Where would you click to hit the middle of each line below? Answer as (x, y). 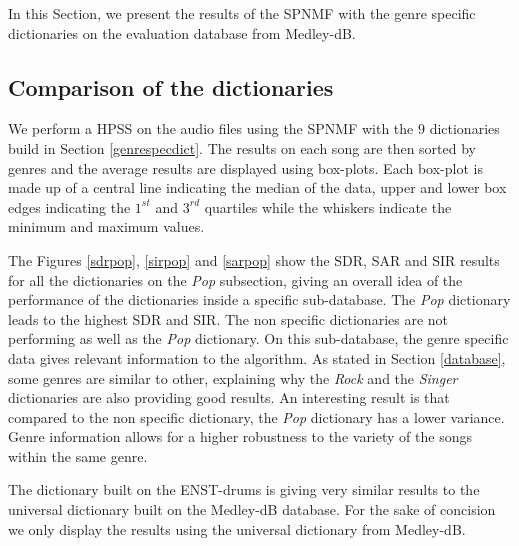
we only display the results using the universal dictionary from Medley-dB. (237, 528)
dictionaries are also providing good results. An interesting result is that (229, 397)
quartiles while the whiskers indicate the (328, 206)
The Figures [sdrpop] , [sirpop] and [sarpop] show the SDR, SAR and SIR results (254, 259)
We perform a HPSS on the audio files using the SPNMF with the (211, 128)
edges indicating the (69, 206)
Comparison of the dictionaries (171, 86)
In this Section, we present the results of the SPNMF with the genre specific (242, 13)
